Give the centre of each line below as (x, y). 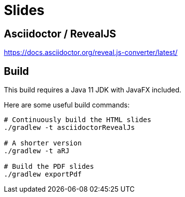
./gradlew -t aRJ (37, 151)
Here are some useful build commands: (67, 105)
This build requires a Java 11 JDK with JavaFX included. (93, 90)
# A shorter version (43, 143)
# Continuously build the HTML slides (78, 120)
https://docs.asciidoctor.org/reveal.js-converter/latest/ (91, 53)
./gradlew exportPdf (43, 174)
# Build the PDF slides (49, 167)
